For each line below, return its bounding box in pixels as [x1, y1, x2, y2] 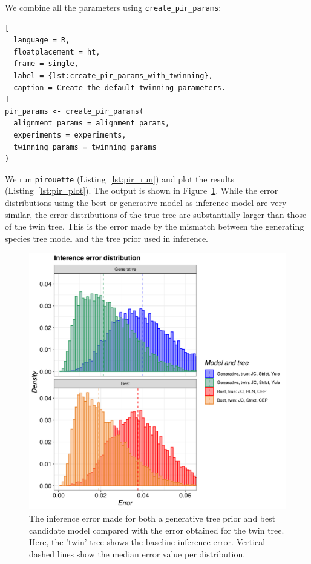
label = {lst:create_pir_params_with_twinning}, [13, 71, 213, 81]
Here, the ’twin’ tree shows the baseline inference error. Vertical [29, 536, 266, 548]
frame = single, [13, 59, 79, 68]
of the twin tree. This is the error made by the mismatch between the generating [5, 220, 304, 233]
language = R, [13, 36, 70, 45]
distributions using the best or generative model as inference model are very [5, 196, 287, 209]
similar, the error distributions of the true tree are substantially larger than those [5, 208, 307, 221]
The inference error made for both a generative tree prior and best [29, 512, 276, 524]
